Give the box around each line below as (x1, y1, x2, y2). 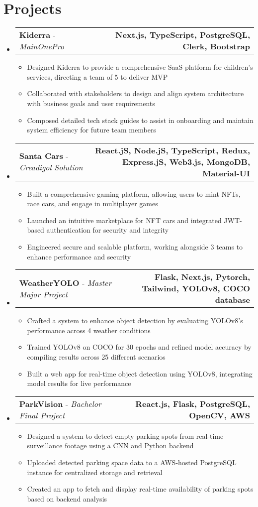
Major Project (19, 288, 68, 300)
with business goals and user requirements (27, 98, 155, 108)
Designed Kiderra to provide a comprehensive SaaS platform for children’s (27, 62, 253, 72)
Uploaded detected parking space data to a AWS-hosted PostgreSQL (27, 457, 237, 467)
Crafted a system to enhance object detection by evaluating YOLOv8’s (27, 315, 243, 326)
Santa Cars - (19, 150, 69, 162)
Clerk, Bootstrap (182, 40, 250, 52)
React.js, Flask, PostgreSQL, (135, 397, 250, 409)
